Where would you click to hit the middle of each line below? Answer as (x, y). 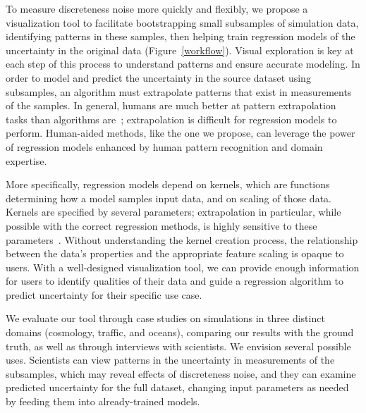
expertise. (26, 160)
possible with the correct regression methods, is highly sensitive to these (161, 225)
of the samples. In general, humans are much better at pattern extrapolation (171, 105)
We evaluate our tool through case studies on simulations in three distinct (165, 318)
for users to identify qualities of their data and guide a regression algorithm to (175, 281)
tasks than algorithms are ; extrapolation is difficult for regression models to (171, 119)
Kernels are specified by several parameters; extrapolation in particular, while (173, 212)
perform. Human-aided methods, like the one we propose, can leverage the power (181, 133)
